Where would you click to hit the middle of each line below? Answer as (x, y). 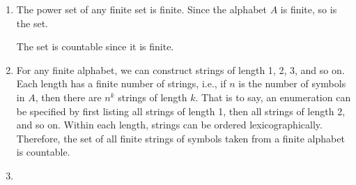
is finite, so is (309, 9)
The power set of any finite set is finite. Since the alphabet (141, 9)
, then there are (68, 97)
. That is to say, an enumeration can (273, 97)
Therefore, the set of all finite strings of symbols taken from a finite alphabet (180, 138)
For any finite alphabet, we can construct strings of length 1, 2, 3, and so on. (180, 69)
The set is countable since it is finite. (95, 46)
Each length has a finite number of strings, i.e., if (121, 83)
